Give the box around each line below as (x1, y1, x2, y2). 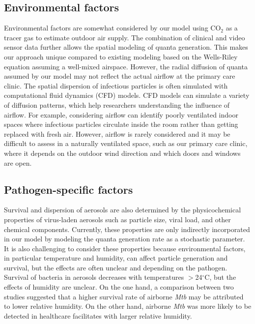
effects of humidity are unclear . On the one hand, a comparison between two (4, 282, 234, 292)
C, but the (204, 272, 236, 282)
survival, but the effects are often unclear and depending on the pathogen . (4, 262, 227, 272)
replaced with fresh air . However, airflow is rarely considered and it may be (4, 128, 230, 139)
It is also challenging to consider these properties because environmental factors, (4, 243, 246, 253)
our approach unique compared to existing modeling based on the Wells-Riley (4, 51, 238, 61)
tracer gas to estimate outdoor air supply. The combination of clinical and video (4, 32, 245, 42)
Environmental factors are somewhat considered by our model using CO (4, 23, 221, 33)
